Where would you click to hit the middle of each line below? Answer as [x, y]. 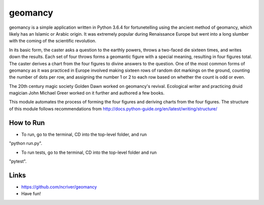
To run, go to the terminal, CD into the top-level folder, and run [84, 134]
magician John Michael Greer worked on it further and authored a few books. [87, 93]
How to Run [27, 123]
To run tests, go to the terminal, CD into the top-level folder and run [89, 152]
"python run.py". [26, 143]
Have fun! [31, 194]
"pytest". [18, 161]
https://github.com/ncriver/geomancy [59, 187]
